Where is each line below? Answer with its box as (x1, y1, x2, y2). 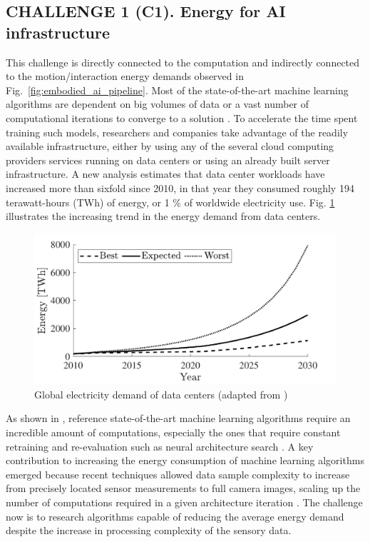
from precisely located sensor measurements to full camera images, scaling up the (6, 481, 361, 496)
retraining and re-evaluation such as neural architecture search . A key (6, 438, 314, 453)
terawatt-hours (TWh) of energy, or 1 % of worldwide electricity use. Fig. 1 (6, 194, 335, 209)
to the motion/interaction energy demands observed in (6, 69, 244, 84)
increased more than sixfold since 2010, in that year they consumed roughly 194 (6, 180, 354, 195)
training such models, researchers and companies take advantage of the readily (6, 124, 349, 139)
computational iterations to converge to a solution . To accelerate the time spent (6, 110, 358, 125)
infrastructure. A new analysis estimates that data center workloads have (6, 166, 325, 181)
